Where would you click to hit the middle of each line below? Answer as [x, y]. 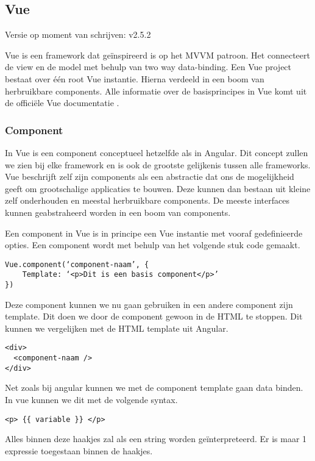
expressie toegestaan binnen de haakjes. [79, 450]
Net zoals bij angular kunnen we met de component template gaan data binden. [154, 388]
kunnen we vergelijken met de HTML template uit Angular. [117, 328]
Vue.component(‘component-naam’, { [77, 264]
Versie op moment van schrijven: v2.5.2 [78, 34]
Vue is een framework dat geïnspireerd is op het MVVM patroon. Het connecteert [157, 55]
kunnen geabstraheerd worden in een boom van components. [118, 212]
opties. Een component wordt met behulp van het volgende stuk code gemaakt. [153, 245]
